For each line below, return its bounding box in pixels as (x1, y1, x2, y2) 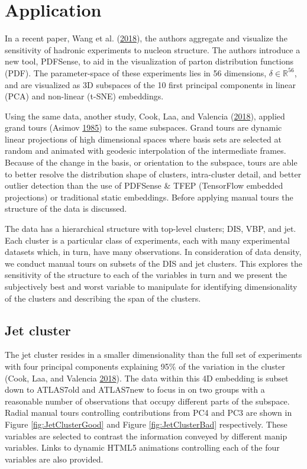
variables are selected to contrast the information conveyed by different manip (5, 429, 287, 442)
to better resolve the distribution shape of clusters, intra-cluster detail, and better (5, 167, 302, 180)
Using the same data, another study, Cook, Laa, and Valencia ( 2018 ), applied (5, 109, 285, 122)
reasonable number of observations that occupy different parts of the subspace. (5, 394, 290, 407)
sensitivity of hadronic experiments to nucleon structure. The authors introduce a (5, 43, 300, 56)
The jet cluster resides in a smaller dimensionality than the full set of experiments (5, 348, 302, 361)
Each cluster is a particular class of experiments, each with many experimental (5, 234, 290, 246)
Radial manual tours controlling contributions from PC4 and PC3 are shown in (5, 406, 292, 419)
